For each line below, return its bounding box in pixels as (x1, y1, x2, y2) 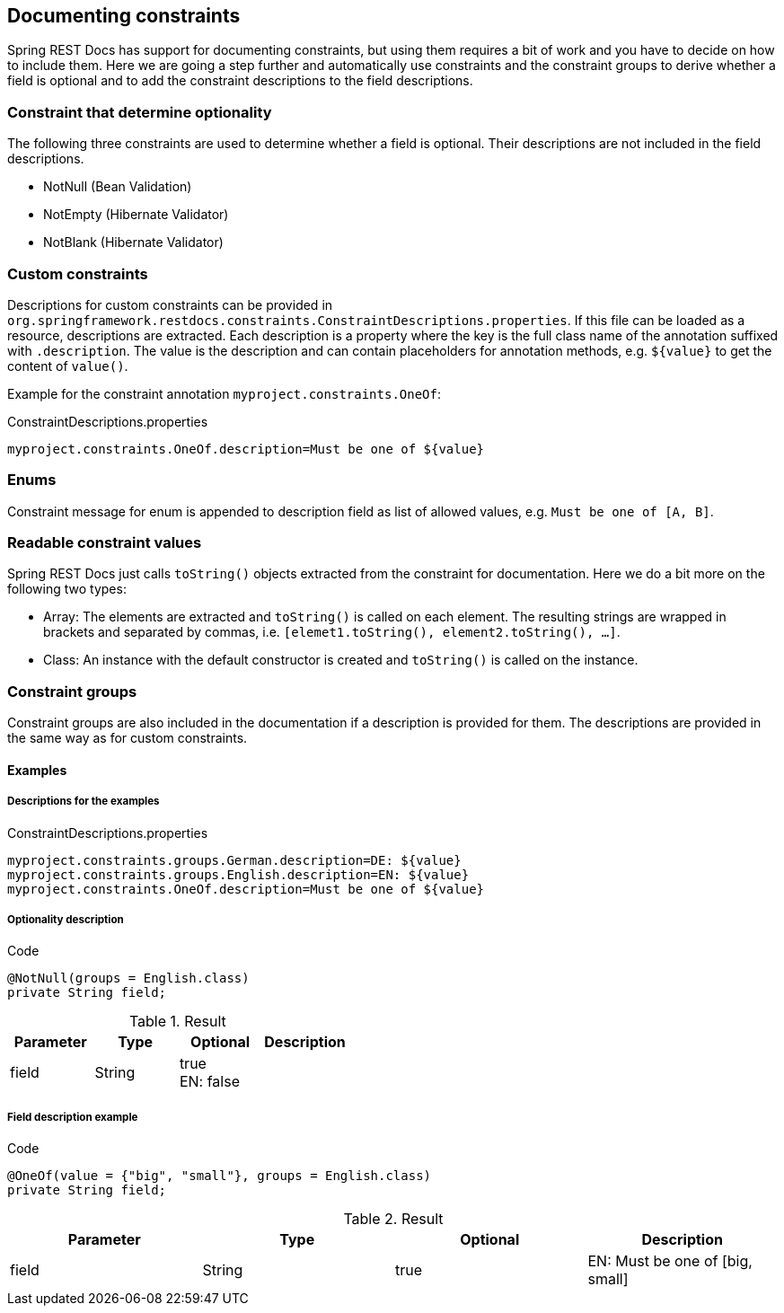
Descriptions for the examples (7, 795, 160, 808)
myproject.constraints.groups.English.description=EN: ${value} (7, 867, 470, 882)
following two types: (7, 581, 127, 597)
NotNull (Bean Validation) (43, 179, 192, 195)
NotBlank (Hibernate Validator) (43, 234, 224, 251)
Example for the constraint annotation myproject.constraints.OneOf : (7, 385, 442, 401)
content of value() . (7, 357, 128, 374)
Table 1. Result (128, 1012, 226, 1031)
